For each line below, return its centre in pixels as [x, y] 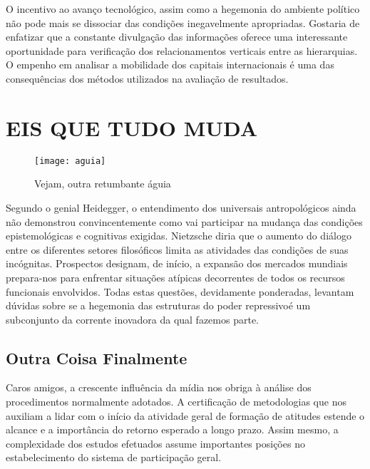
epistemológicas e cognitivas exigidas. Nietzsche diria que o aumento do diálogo [179, 236]
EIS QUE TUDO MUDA [132, 127]
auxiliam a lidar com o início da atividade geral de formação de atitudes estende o [185, 415]
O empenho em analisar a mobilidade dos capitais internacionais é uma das [170, 65]
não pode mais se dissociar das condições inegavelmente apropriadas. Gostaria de [183, 22]
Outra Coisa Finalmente [97, 357]
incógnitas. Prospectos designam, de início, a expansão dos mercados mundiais [177, 263]
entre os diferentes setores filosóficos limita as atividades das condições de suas [177, 249]
